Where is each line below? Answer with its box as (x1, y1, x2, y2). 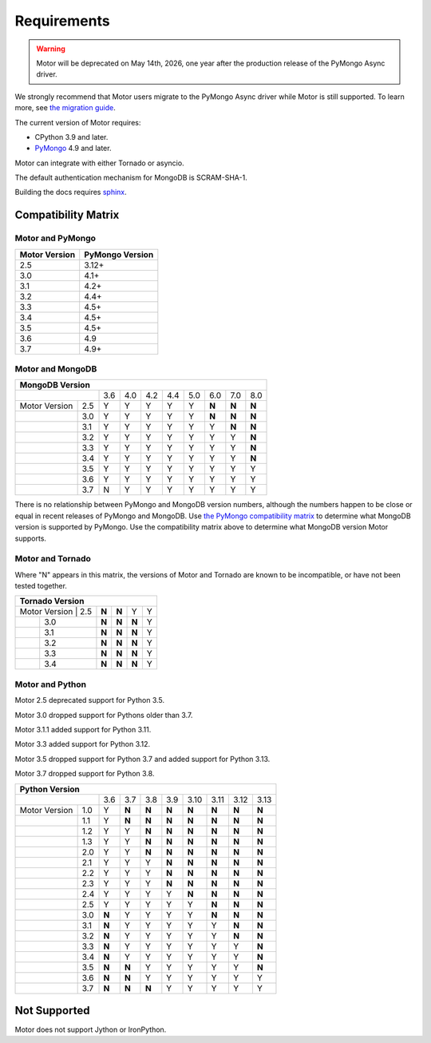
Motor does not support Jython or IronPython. (14, 1025, 167, 1034)
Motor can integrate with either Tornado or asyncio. (14, 158, 184, 168)
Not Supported (14, 1003, 90, 1017)
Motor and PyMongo (14, 232, 96, 244)
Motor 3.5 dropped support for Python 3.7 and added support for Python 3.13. (14, 754, 271, 763)
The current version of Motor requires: (14, 117, 141, 127)
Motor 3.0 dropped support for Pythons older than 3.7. (14, 710, 193, 720)
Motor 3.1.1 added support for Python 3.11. (14, 724, 152, 734)
